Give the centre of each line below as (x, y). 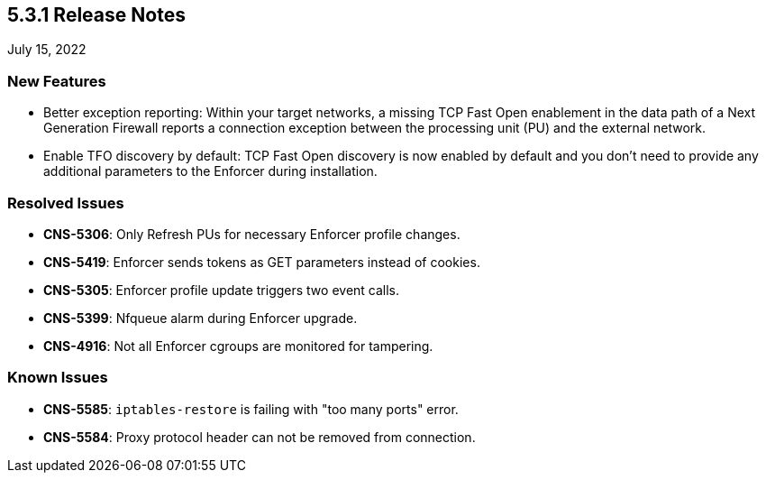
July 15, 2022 (47, 50)
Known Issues (58, 378)
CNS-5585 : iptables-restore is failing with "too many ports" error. (251, 409)
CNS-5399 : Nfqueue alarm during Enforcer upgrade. (201, 318)
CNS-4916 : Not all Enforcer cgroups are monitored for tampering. (238, 346)
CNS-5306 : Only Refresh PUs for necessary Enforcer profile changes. (252, 234)
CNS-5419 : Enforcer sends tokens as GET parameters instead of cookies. (262, 262)
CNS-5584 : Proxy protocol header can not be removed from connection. (260, 437)
